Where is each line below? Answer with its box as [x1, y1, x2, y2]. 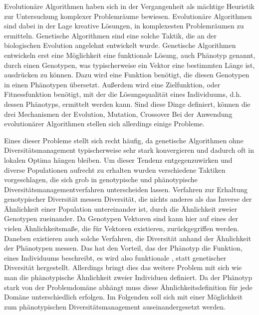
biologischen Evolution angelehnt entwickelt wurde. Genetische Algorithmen [4, 40, 236, 50]
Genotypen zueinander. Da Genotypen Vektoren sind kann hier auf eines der [4, 213, 238, 224]
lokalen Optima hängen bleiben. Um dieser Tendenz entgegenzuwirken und [4, 154, 233, 165]
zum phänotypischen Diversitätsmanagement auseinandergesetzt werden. [4, 301, 226, 312]
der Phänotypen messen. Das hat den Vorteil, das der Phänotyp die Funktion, [4, 243, 243, 253]
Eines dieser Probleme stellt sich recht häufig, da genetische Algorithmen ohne [4, 135, 244, 145]
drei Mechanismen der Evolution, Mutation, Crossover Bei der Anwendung [4, 108, 233, 119]
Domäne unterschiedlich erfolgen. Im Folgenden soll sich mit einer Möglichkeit [4, 292, 243, 302]
